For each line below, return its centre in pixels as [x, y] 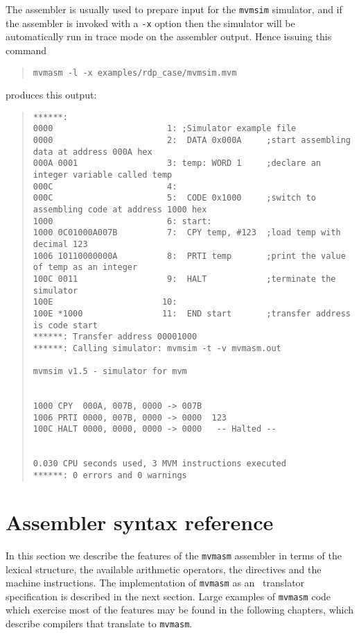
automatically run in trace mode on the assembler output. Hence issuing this [169, 36]
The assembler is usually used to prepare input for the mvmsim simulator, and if [174, 9]
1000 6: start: [122, 221]
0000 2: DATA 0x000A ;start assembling [192, 141]
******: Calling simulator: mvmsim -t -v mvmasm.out [157, 348]
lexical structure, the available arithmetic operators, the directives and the [164, 569]
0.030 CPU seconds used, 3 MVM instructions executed [159, 464]
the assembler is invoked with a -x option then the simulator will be [150, 23]
